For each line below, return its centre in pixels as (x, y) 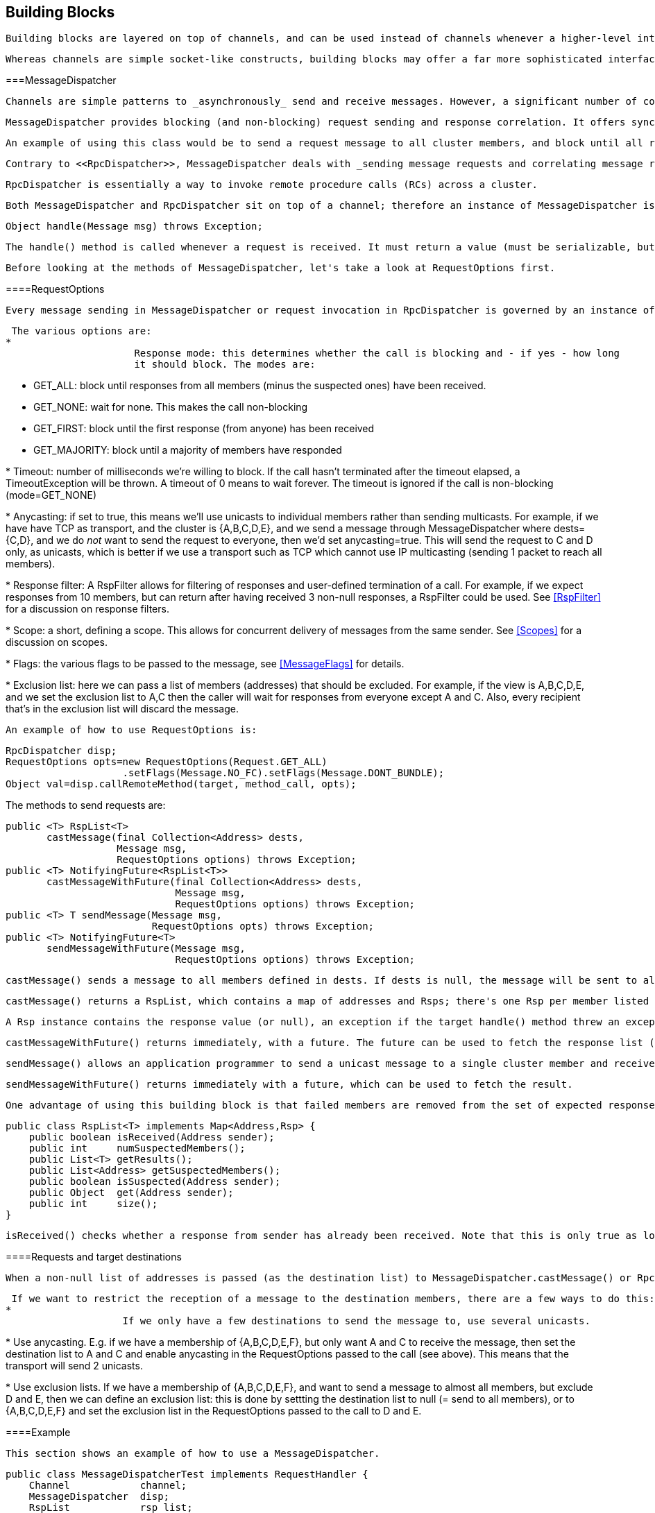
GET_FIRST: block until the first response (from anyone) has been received (204, 429)
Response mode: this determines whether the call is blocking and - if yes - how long (377, 353)
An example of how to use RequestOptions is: (131, 730)
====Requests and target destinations (94, 1257)
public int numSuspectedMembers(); (137, 1148)
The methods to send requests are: (86, 805)
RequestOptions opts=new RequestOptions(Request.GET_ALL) (167, 762)
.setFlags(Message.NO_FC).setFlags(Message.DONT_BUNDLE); (283, 773)
